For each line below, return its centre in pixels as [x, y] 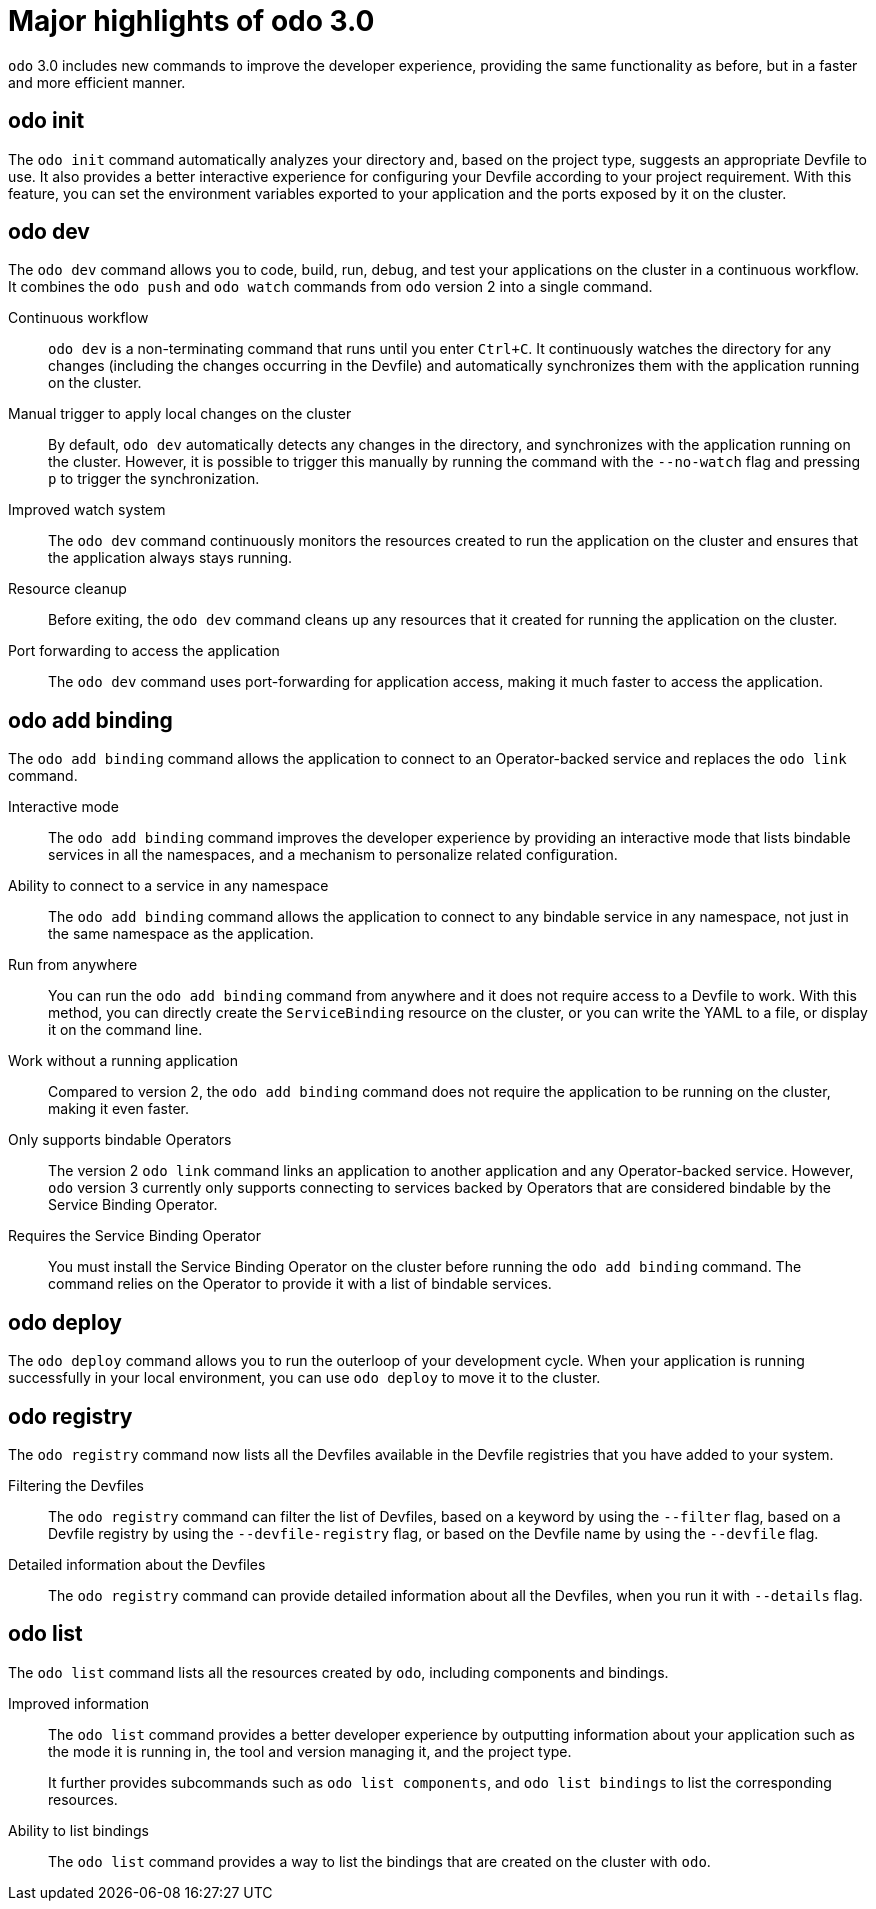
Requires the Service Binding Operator [134, 1236]
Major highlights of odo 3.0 [191, 21]
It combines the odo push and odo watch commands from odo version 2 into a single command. [330, 287]
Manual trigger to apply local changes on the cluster [180, 414]
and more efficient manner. [97, 82]
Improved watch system [87, 510]
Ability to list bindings [78, 1830]
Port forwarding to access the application [144, 651]
